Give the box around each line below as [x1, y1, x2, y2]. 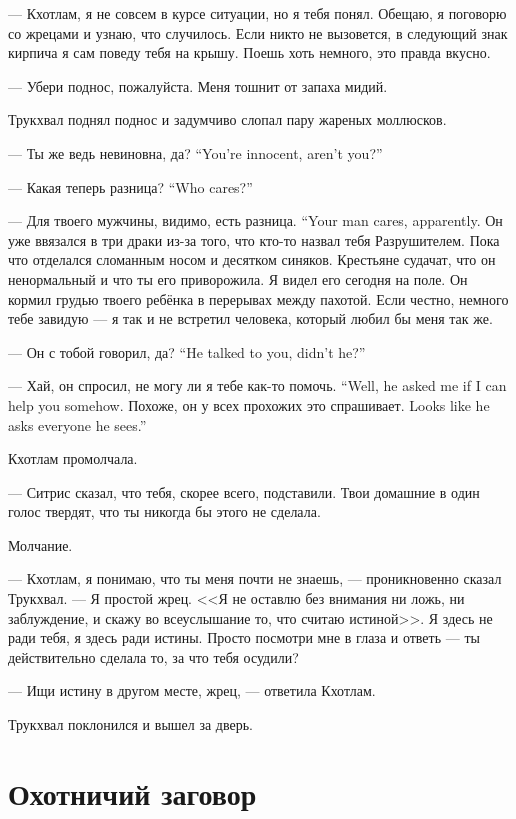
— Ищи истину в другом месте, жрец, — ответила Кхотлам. [8, 680, 376, 701]
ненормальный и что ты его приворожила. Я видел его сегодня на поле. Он [8, 268, 468, 289]
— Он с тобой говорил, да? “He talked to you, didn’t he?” [8, 341, 366, 362]
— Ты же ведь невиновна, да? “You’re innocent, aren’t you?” [8, 142, 383, 163]
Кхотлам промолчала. [8, 448, 138, 469]
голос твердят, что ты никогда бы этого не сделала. [8, 501, 321, 522]
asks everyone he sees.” [8, 414, 147, 435]
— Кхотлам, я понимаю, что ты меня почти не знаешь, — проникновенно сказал [8, 568, 502, 589]
